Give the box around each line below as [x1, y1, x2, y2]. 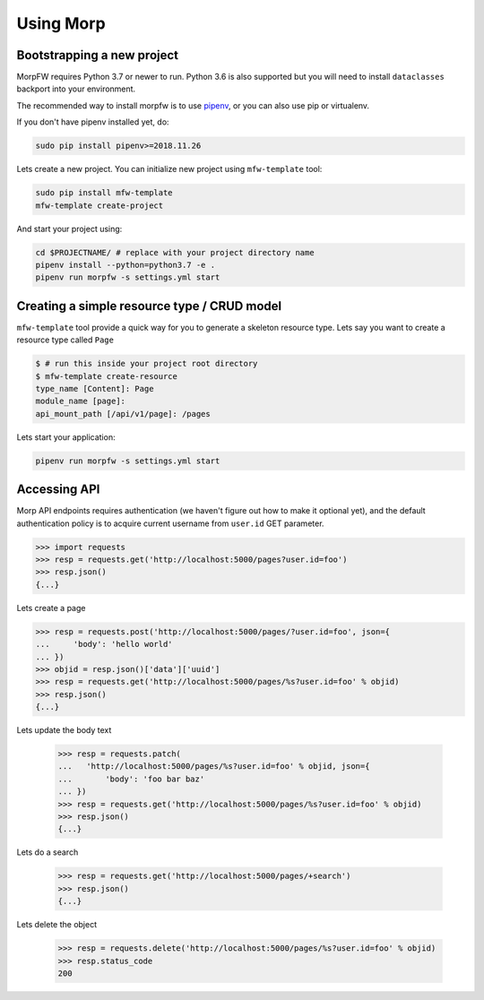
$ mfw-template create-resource [35, 371, 178, 381]
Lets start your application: [16, 431, 116, 443]
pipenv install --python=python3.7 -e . [35, 260, 215, 270]
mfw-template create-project [35, 200, 164, 211]
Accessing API [16, 482, 100, 497]
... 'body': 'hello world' [35, 639, 174, 650]
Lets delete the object [16, 919, 98, 930]
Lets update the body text [16, 725, 112, 736]
